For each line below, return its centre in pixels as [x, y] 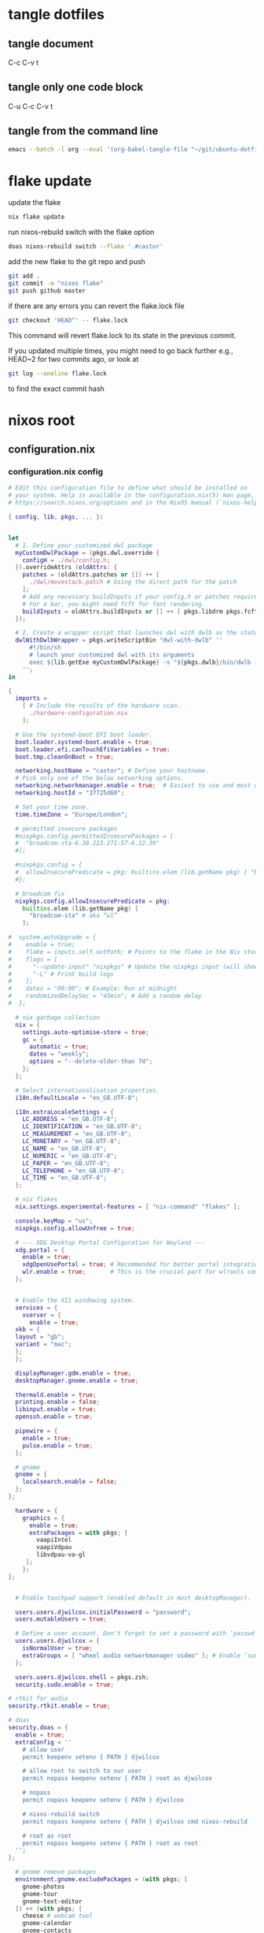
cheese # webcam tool [57, 1916]
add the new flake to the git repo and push [77, 262]
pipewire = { [37, 1431]
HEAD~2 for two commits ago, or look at [73, 359]
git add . [24, 276]
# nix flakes [37, 1200]
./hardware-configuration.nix [78, 713]
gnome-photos [44, 1886]
